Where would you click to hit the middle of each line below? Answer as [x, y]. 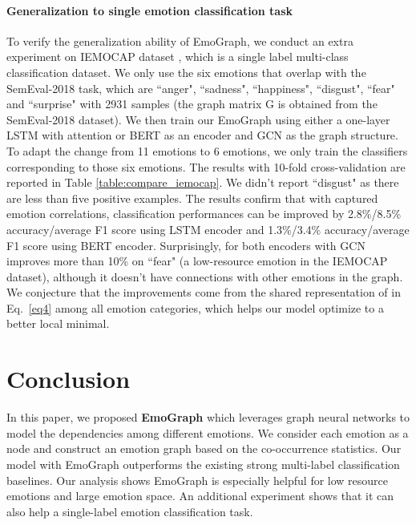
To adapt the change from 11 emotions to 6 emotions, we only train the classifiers [207, 150]
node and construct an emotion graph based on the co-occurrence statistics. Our [204, 448]
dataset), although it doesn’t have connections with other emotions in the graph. [205, 276]
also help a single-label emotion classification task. [130, 511]
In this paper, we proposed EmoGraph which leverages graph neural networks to [208, 417]
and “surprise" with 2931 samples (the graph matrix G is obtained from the [192, 104]
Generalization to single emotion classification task [149, 10]
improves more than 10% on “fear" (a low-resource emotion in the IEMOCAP [197, 261]
